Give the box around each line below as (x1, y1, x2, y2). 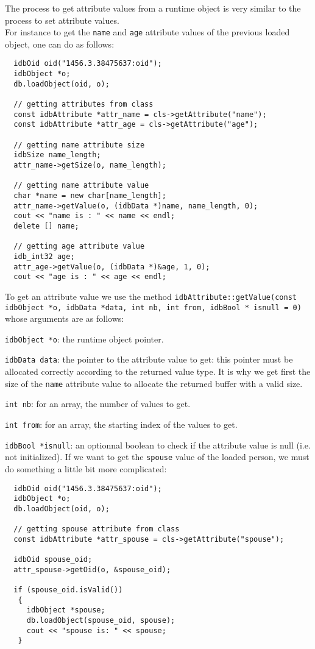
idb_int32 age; (13, 252, 75, 261)
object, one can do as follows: (5, 37, 115, 50)
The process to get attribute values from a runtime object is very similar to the (5, 2, 301, 14)
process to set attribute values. (5, 13, 119, 26)
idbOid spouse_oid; (13, 555, 93, 564)
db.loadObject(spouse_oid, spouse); (26, 616, 175, 625)
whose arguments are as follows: (5, 312, 124, 325)
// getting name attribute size (13, 140, 145, 149)
